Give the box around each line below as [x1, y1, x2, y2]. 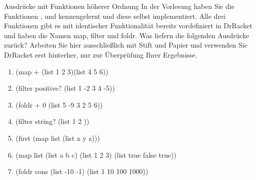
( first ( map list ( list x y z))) [15, 132, 100, 143]
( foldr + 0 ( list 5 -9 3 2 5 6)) [15, 99, 103, 110]
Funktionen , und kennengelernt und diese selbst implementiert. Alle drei [4, 10, 226, 21]
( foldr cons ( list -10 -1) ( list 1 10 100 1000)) [15, 166, 149, 177]
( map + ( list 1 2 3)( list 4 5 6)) [15, 66, 108, 76]
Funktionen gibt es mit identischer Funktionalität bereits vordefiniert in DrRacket [4, 20, 253, 31]
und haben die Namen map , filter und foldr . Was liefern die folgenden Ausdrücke [4, 30, 250, 40]
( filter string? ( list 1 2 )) [15, 116, 90, 126]
